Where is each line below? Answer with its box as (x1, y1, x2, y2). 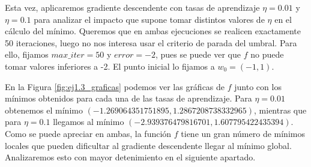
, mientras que (254, 103, 307, 116)
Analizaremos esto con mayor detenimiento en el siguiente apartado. (5, 151, 256, 163)
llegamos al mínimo (53, 115, 124, 128)
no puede (250, 48, 284, 61)
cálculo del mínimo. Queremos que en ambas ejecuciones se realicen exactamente (5, 25, 301, 37)
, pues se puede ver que (155, 48, 241, 61)
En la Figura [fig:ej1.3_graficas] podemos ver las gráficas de (5, 80, 225, 93)
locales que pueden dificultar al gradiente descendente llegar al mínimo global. (5, 139, 292, 151)
